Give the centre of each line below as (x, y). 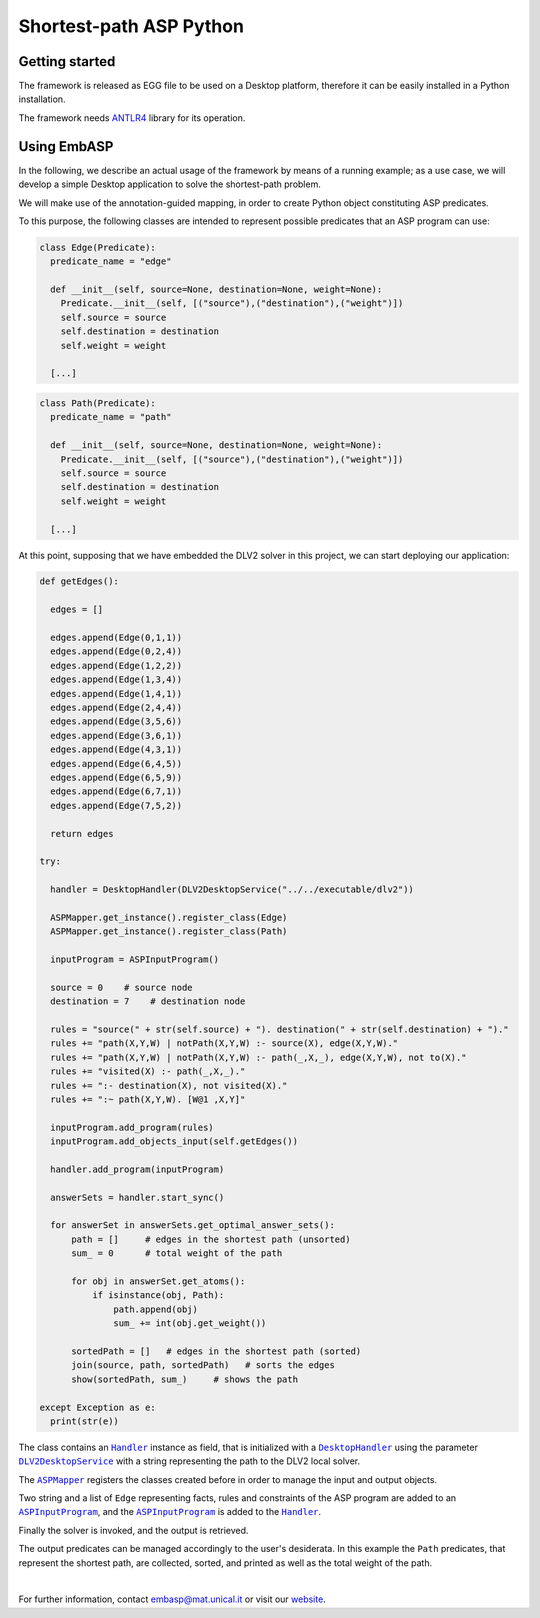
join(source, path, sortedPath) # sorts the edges (203, 1365)
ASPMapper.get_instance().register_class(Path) (169, 931)
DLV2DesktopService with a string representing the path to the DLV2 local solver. (189, 1461)
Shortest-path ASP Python (131, 26)
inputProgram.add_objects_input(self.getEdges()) (174, 1141)
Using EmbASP (66, 146)
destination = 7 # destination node (148, 1001)
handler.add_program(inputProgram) (137, 1169)
